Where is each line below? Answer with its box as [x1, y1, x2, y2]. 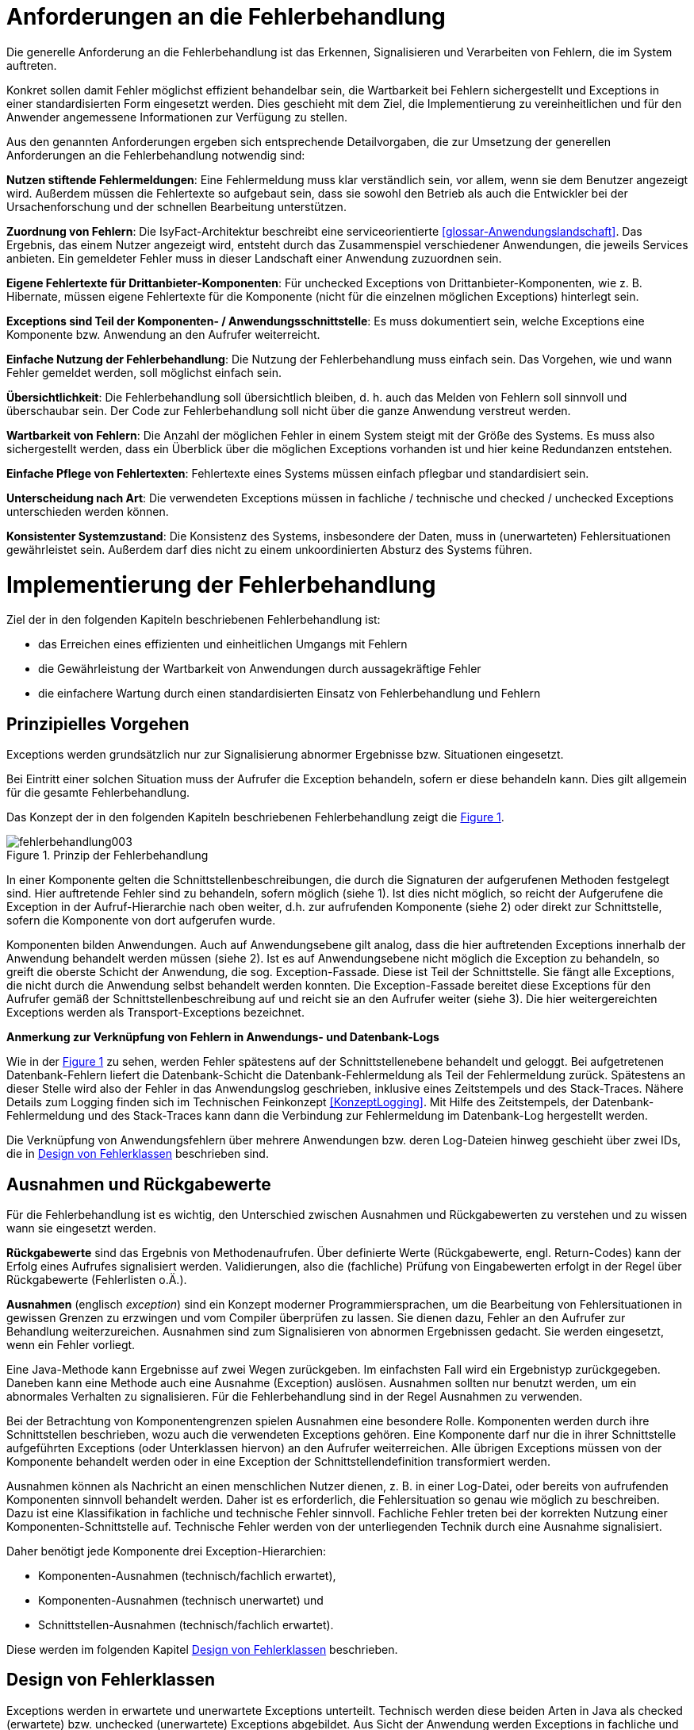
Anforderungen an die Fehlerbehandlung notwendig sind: [6, 148, 305, 162]
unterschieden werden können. [6, 504, 169, 518]
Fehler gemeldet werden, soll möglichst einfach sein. [6, 365, 282, 379]
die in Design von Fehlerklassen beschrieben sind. [6, 1147, 269, 1161]
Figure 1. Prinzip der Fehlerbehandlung [6, 848, 209, 863]
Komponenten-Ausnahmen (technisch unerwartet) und [38, 1593, 324, 1607]
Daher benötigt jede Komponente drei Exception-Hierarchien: [6, 1544, 326, 1558]
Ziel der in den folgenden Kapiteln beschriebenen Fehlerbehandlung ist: [6, 613, 381, 627]
